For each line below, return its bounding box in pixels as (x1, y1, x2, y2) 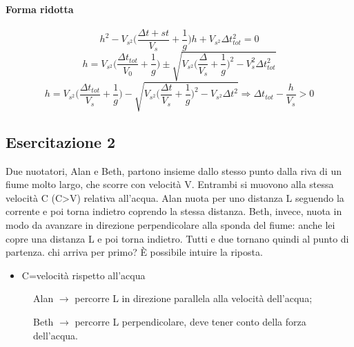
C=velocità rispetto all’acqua (21, 268, 146, 282)
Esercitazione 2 (6, 131, 116, 152)
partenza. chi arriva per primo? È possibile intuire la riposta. (6, 245, 263, 259)
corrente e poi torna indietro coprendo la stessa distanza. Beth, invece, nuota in (6, 204, 342, 218)
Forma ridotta (6, 1, 74, 16)
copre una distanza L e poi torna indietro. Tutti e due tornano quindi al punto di (6, 231, 349, 245)
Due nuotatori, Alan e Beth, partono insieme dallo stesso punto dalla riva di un (6, 163, 342, 178)
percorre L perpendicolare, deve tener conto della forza (75, 314, 306, 328)
